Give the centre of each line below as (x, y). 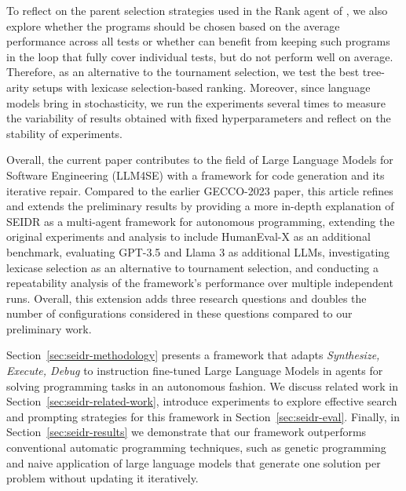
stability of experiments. (64, 133)
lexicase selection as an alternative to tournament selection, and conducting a (193, 267)
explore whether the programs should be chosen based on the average (173, 25)
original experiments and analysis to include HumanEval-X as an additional (188, 236)
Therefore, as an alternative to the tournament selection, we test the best (183, 72)
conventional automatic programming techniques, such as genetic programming (196, 447)
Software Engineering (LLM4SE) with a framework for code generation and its (196, 175)
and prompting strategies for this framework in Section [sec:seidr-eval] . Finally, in (203, 416)
